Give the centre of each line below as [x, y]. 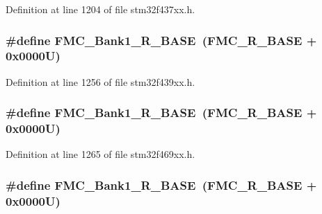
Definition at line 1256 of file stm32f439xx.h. [100, 81]
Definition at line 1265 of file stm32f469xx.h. [100, 154]
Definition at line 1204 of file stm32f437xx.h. [100, 9]
